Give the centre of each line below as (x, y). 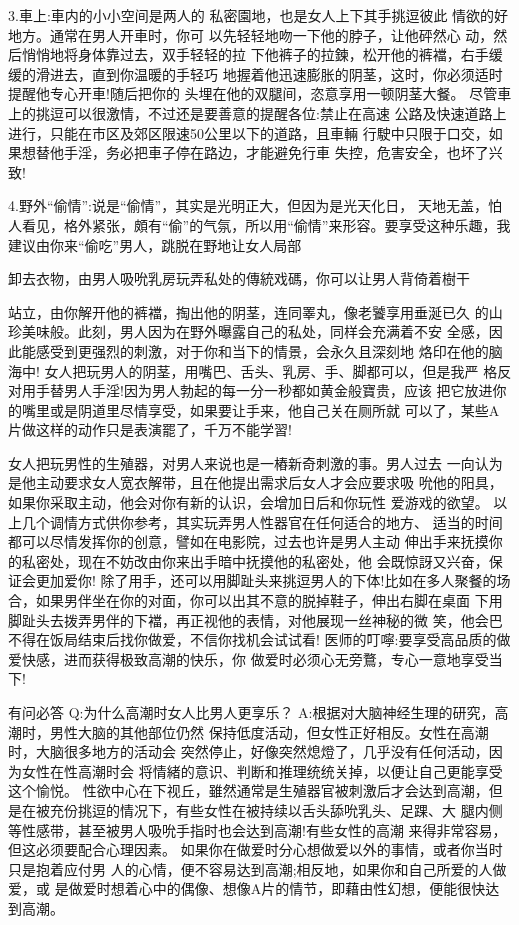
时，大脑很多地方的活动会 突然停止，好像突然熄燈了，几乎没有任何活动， (248, 751)
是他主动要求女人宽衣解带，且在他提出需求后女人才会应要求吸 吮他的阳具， (255, 482)
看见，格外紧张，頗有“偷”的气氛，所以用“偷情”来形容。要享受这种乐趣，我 (266, 224)
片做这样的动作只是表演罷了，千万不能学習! (150, 429)
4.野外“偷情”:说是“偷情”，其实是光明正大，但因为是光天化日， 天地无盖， (248, 205)
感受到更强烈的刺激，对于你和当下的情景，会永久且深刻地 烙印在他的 (262, 350)
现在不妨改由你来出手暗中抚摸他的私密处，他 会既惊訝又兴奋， (283, 560)
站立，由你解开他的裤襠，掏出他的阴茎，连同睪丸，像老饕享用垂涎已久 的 (248, 311)
